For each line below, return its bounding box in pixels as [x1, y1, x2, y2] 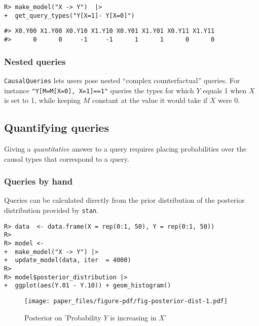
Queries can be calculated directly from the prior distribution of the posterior [4, 195, 245, 205]
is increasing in [110, 312, 157, 322]
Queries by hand [4, 175, 73, 188]
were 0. [218, 95, 240, 105]
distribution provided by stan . [4, 204, 98, 215]
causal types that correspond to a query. [4, 153, 129, 164]
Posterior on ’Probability [24, 312, 101, 322]
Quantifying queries [4, 120, 109, 135]
